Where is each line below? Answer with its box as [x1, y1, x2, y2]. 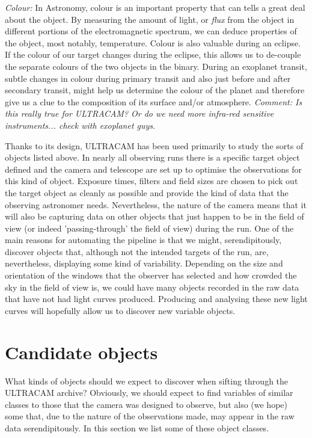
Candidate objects [5, 339, 158, 364]
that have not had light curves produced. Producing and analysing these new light [5, 292, 308, 305]
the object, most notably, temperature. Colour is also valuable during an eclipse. [5, 36, 301, 49]
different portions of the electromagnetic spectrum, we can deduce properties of [5, 25, 297, 37]
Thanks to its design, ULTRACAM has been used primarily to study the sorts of [5, 139, 304, 152]
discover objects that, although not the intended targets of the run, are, [5, 245, 269, 258]
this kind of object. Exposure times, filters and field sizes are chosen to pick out [5, 174, 298, 187]
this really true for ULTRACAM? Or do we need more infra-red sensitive [5, 107, 274, 120]
